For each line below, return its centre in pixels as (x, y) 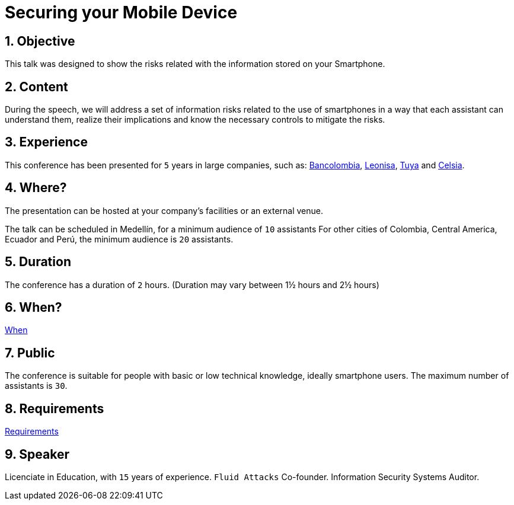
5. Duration (38, 262)
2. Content (36, 87)
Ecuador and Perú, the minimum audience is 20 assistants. (119, 239)
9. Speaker (37, 454)
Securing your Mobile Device (121, 12)
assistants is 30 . (36, 386)
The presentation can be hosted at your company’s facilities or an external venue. (164, 210)
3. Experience (46, 142)
